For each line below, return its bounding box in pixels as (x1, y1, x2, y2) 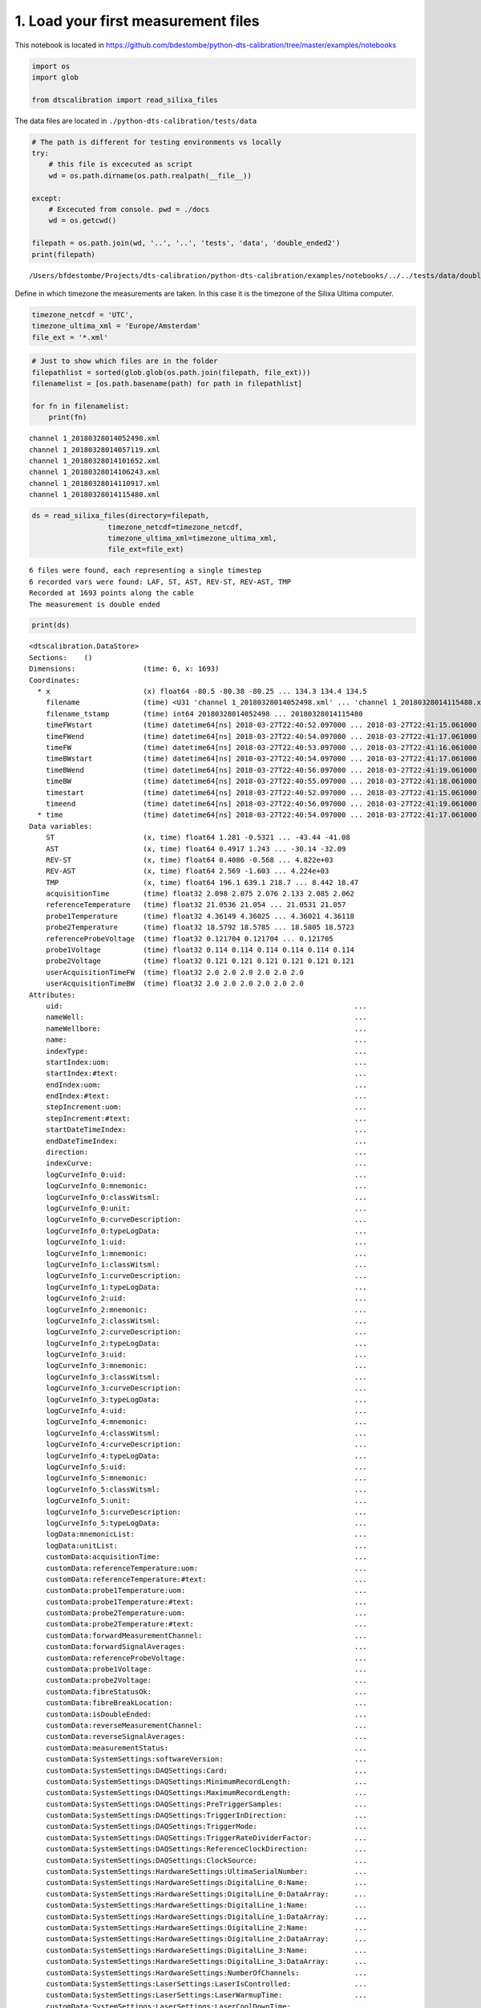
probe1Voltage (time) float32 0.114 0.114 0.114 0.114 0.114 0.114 (45, 945, 355, 955)
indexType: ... (45, 1047, 368, 1055)
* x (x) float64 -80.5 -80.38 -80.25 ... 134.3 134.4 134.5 (37, 687, 368, 696)
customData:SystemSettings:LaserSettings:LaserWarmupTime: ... (45, 1990, 368, 2000)
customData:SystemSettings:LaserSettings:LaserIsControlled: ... (45, 1979, 368, 1988)
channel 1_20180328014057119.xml (29, 445, 160, 454)
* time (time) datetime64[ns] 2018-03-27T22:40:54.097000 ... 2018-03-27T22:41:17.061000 (37, 810, 477, 819)
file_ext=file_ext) (107, 545, 184, 554)
